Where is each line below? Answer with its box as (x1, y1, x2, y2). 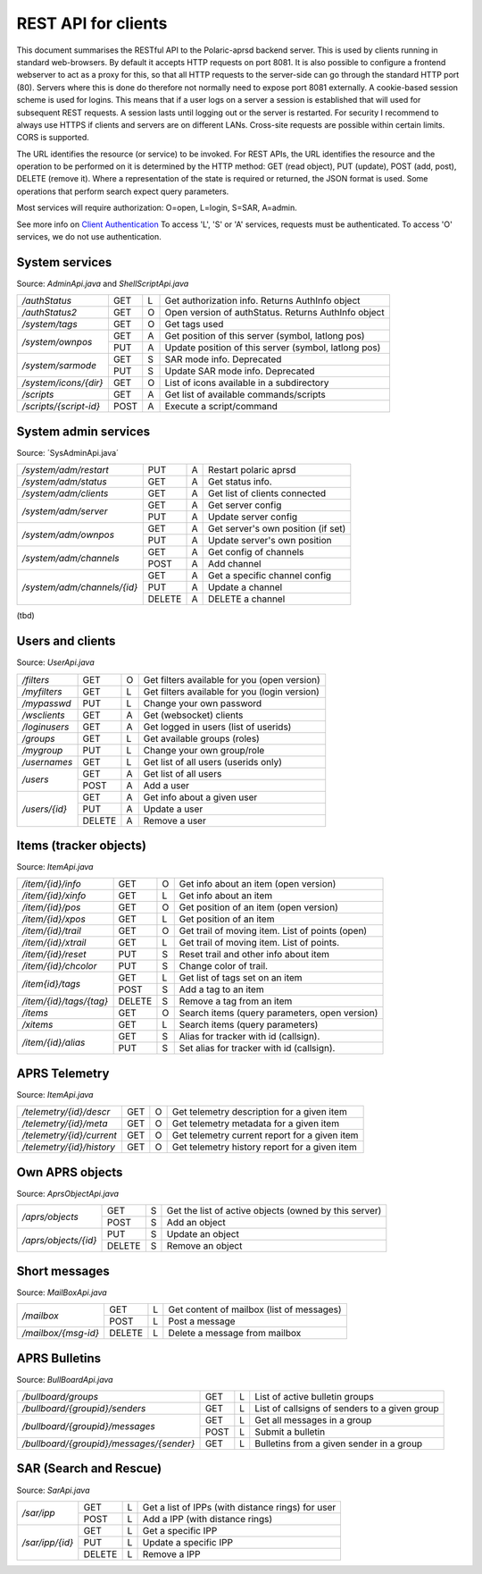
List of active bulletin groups (254, 1391, 374, 1403)
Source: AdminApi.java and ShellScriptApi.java (16, 278, 189, 289)
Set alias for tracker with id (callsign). (179, 1042, 336, 1055)
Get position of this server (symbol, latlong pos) (164, 330, 365, 342)
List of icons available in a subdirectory (164, 376, 329, 389)
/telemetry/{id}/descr (21, 1106, 111, 1118)
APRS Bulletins (16, 1351, 102, 1366)
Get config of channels (208, 546, 304, 559)
